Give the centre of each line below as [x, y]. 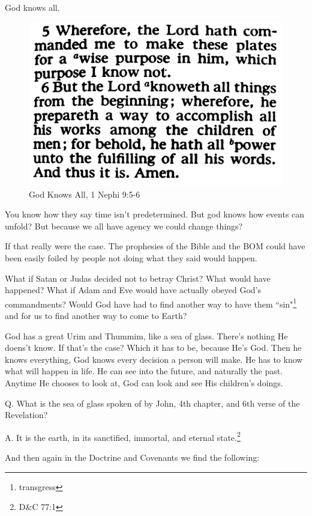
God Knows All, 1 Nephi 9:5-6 [85, 194]
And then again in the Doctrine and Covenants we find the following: [132, 457]
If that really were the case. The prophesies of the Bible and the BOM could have [155, 246]
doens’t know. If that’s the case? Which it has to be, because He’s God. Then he [153, 348]
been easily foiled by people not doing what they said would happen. [131, 258]
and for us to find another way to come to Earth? [96, 316]
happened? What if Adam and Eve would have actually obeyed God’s [133, 290]
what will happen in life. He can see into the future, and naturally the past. [144, 371]
